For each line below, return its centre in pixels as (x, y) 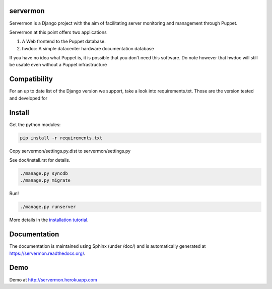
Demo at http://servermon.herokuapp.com (53, 279)
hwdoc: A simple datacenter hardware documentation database (88, 48)
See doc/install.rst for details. (40, 160)
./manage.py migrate (45, 180)
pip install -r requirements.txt (61, 138)
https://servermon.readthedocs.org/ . (47, 253)
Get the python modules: (35, 124)
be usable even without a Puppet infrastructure (58, 65)
